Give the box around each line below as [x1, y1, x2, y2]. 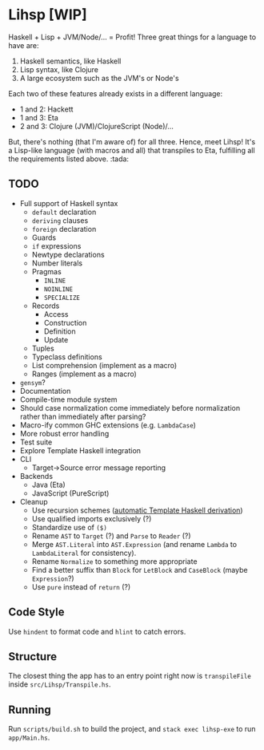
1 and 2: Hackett [19, 104, 74, 114]
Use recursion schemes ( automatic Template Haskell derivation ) [31, 505, 243, 515]
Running [8, 703, 52, 716]
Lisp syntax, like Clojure [19, 64, 98, 74]
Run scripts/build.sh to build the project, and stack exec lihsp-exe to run [8, 724, 256, 734]
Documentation [19, 386, 71, 395]
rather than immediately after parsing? [19, 411, 146, 421]
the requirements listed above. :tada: [8, 154, 130, 164]
